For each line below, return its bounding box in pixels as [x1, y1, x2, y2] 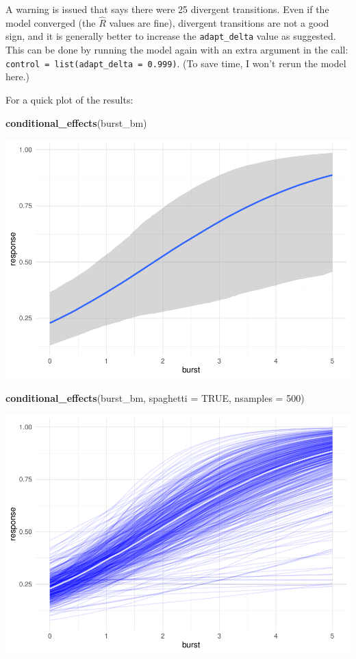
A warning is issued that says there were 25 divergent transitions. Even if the [5, 2, 329, 16]
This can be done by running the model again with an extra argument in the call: [5, 43, 348, 57]
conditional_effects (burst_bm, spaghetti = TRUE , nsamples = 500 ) [5, 390, 305, 405]
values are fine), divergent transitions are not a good [109, 15, 329, 29]
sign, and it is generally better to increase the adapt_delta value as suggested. [5, 29, 336, 43]
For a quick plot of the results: [5, 92, 133, 106]
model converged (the [5, 15, 96, 29]
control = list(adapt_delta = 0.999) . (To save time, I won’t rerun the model [5, 56, 346, 70]
